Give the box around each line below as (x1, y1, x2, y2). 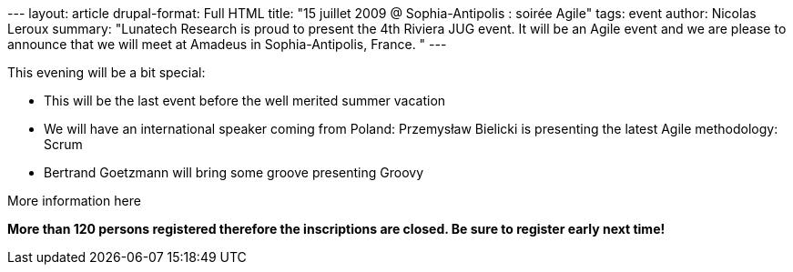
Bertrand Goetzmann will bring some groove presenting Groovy (44, 165, 424, 180)
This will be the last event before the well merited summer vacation (44, 93, 446, 108)
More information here (7, 193, 141, 208)
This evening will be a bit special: (7, 65, 206, 80)
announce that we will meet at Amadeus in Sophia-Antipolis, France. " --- (7, 36, 447, 52)
